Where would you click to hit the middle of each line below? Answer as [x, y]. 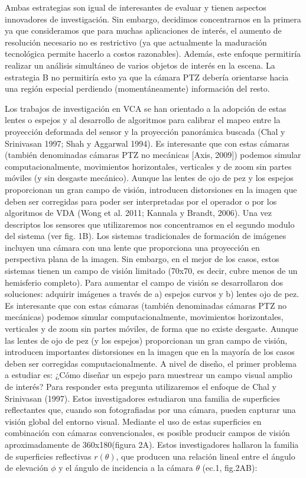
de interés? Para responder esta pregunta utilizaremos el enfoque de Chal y [141, 386]
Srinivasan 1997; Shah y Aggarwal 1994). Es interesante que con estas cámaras [147, 143]
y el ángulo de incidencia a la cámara [126, 468]
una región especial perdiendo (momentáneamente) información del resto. [137, 88]
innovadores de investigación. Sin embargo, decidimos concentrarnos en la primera [153, 19]
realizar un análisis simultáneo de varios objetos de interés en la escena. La [140, 65]
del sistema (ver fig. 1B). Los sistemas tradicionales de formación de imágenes [146, 236]
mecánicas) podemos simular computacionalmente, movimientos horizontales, [144, 317]
